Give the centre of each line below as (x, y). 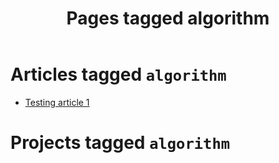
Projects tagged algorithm (120, 143)
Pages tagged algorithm (168, 18)
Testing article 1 (57, 102)
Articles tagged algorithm (118, 74)
